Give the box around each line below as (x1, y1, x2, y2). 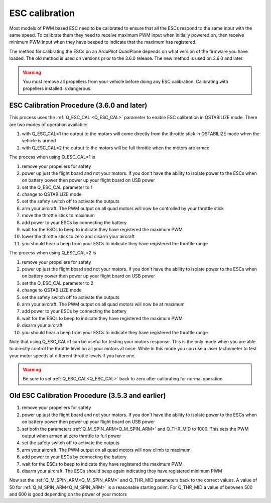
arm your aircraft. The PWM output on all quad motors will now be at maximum (22, 301, 185, 307)
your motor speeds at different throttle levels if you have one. (9, 352, 136, 359)
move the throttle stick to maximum (22, 213, 95, 219)
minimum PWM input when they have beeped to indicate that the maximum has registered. (9, 39, 197, 45)
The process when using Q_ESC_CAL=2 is (9, 250, 96, 256)
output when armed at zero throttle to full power (22, 433, 121, 439)
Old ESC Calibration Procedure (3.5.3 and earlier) (9, 391, 166, 400)
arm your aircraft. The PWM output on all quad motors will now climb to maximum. (22, 447, 192, 453)
